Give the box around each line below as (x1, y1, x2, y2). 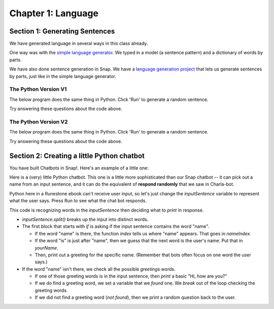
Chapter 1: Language (9, 8, 99, 19)
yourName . (35, 245, 58, 251)
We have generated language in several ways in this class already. (9, 41, 148, 47)
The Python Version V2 (9, 118, 68, 125)
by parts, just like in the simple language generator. (9, 73, 116, 79)
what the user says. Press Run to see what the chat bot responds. (9, 198, 147, 204)
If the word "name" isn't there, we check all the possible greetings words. (22, 266, 176, 272)
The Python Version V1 (9, 86, 67, 93)
